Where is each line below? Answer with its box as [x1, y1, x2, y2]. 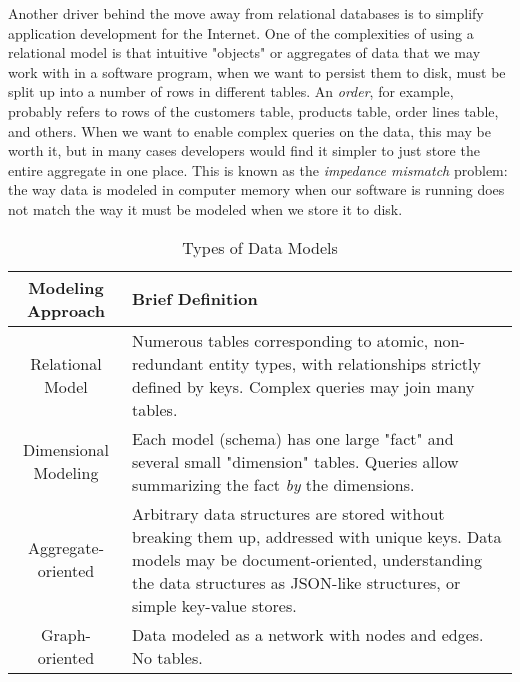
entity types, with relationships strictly [208, 351, 481, 375]
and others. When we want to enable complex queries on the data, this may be [8, 120, 491, 141]
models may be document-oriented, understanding [131, 547, 482, 571]
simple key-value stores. [131, 593, 297, 617]
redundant [131, 351, 204, 375]
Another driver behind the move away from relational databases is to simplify [8, 3, 484, 23]
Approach [26, 298, 105, 322]
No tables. [131, 645, 203, 669]
